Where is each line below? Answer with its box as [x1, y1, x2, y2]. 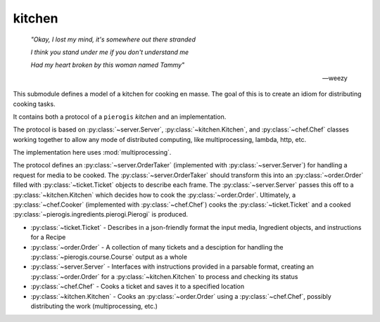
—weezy [322, 74, 348, 82]
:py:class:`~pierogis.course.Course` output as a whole [30, 252, 188, 261]
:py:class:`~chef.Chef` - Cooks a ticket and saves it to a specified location [30, 282, 245, 291]
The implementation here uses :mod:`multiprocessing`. [13, 148, 172, 157]
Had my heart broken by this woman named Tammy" [30, 60, 185, 70]
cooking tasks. [13, 99, 56, 108]
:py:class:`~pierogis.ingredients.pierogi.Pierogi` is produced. [13, 210, 189, 219]
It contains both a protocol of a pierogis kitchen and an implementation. [13, 112, 227, 121]
